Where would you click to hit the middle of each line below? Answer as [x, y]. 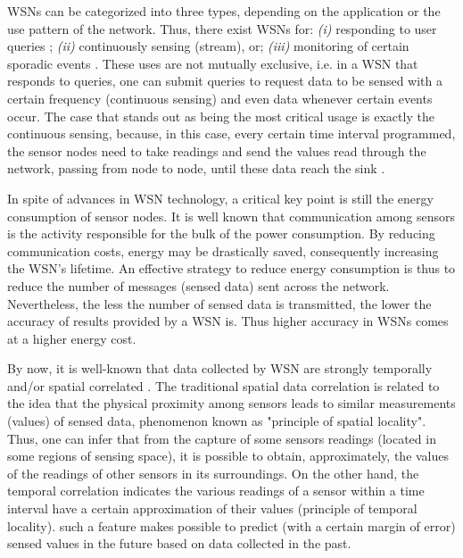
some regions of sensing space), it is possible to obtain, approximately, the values [228, 456]
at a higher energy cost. [72, 338]
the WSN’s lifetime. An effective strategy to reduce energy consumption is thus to [231, 268]
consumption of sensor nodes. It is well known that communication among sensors [231, 216]
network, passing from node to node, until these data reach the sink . [196, 168]
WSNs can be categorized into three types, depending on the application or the [224, 11]
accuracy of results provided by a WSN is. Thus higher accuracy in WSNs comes [228, 321]
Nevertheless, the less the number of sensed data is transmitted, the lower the [219, 303]
